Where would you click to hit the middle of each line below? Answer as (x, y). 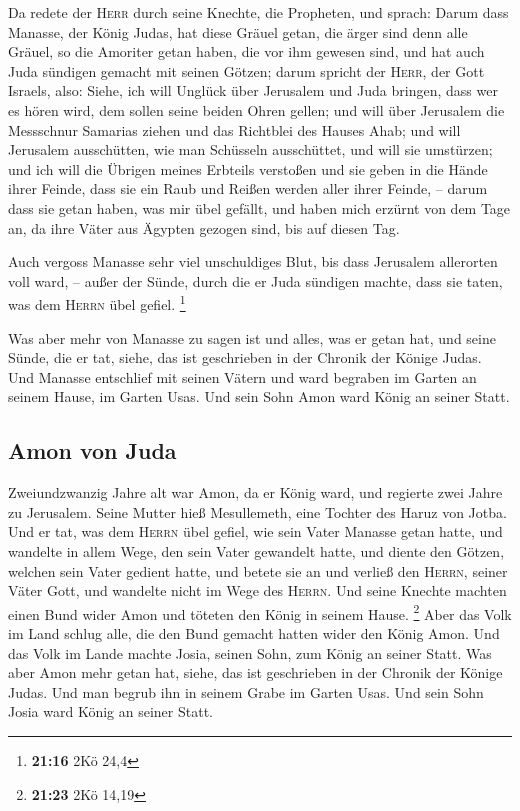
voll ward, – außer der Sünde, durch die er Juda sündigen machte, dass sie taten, (255, 280)
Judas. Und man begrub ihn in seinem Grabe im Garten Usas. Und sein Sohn (246, 691)
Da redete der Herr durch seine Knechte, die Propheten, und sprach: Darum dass (258, 12)
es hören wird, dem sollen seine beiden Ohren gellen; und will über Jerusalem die (256, 109)
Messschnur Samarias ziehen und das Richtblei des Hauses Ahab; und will (234, 129)
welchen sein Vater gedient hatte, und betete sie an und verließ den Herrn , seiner (258, 570)
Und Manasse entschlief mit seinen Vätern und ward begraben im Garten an (242, 376)
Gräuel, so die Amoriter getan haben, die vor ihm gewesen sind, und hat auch (246, 51)
